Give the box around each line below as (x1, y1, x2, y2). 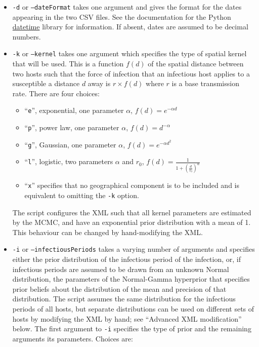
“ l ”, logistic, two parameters (24, 156, 113, 167)
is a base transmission (171, 78, 239, 89)
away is (88, 78, 111, 89)
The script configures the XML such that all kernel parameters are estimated (12, 207, 251, 217)
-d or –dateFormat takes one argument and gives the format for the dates (12, 2, 242, 12)
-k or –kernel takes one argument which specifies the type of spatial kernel (12, 48, 247, 59)
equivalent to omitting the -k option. (24, 189, 139, 200)
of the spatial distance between (148, 58, 244, 69)
